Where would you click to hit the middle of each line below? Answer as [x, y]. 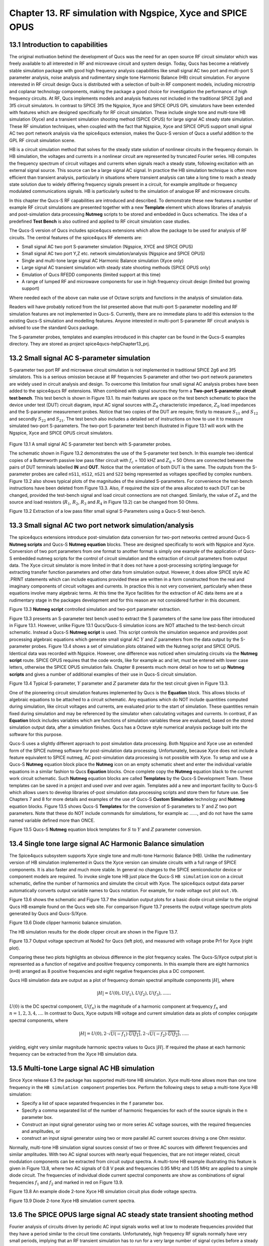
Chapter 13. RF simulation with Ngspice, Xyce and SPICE [128, 13]
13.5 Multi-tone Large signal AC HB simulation [82, 1068]
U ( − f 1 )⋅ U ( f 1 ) [125, 1034]
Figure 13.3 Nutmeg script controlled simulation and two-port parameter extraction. [95, 609]
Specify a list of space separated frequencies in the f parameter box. [93, 1103]
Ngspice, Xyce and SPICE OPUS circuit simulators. [61, 433]
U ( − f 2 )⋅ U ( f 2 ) [165, 1034]
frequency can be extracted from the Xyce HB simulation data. [73, 1054]
